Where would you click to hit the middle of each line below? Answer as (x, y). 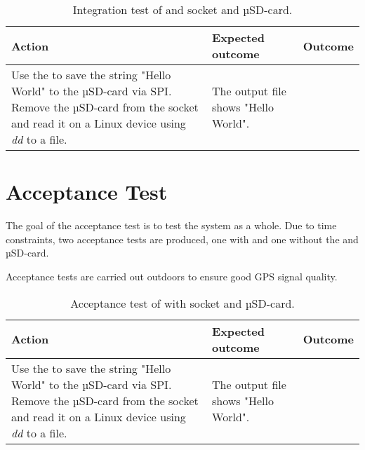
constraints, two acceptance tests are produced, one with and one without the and (182, 239)
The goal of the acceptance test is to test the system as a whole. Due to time (171, 225)
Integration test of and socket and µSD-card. (182, 9)
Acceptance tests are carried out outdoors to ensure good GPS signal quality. (172, 276)
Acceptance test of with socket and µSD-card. (182, 303)
